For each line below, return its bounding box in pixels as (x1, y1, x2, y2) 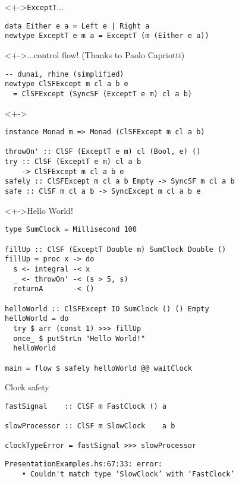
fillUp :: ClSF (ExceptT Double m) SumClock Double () (5, 245, 227, 254)
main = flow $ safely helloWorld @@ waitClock (5, 364, 192, 372)
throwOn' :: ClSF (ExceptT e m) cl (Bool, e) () (5, 147, 201, 156)
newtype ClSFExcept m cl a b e (5, 80, 128, 89)
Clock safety (5, 381, 49, 393)
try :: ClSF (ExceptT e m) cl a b (5, 157, 141, 166)
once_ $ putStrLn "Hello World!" (13, 334, 146, 343)
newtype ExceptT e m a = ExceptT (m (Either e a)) (5, 31, 209, 40)
